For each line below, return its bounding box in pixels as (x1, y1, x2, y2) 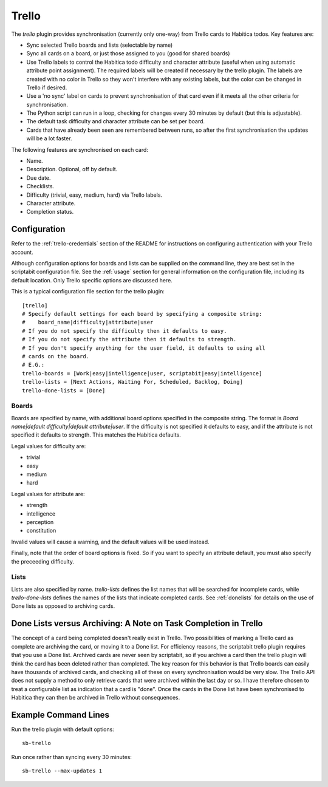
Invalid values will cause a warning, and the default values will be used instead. (11, 538, 210, 545)
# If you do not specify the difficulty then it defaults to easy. (22, 327, 227, 334)
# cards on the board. (22, 353, 90, 359)
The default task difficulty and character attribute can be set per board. (26, 118, 205, 125)
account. (11, 248, 33, 256)
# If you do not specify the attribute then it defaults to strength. (22, 336, 237, 343)
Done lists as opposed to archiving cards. (11, 602, 115, 610)
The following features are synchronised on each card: (11, 146, 149, 153)
